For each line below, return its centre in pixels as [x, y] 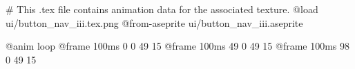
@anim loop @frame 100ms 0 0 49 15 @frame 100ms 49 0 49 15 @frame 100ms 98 [178, 46]
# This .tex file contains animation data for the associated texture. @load [162, 9]
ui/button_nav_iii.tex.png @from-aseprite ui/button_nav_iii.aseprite [154, 22]
